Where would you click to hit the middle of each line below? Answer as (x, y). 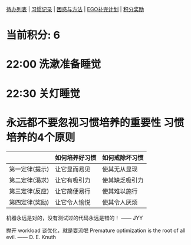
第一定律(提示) (29, 169)
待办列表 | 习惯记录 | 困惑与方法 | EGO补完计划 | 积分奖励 (75, 9)
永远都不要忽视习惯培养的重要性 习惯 (95, 122)
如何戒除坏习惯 (123, 157)
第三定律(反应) (29, 191)
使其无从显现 (120, 169)
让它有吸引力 (73, 180)
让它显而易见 (73, 169)
